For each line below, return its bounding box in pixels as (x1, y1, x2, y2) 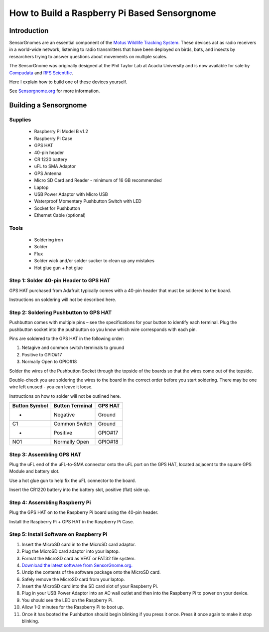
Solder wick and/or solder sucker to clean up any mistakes (34, 258, 154, 264)
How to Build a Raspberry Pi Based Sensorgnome (9, 7, 216, 18)
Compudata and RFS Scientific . (9, 70, 73, 76)
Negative (53, 411, 75, 418)
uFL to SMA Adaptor (34, 163, 76, 169)
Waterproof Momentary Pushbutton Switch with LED (34, 198, 142, 204)
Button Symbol (12, 402, 48, 409)
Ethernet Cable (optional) (34, 212, 86, 218)
